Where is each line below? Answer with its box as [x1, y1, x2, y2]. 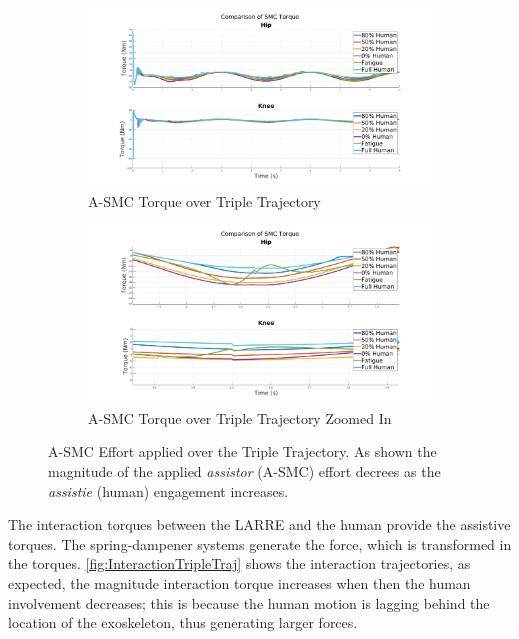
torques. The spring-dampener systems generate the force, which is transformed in [8, 533, 512, 554]
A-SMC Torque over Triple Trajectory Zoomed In [88, 407, 392, 428]
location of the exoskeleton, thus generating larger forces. [8, 612, 358, 633]
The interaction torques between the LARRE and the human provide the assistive [8, 514, 511, 535]
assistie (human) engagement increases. [48, 480, 289, 501]
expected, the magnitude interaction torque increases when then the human [8, 573, 471, 594]
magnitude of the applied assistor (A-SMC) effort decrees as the [48, 461, 441, 482]
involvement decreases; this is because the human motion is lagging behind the [8, 592, 490, 613]
